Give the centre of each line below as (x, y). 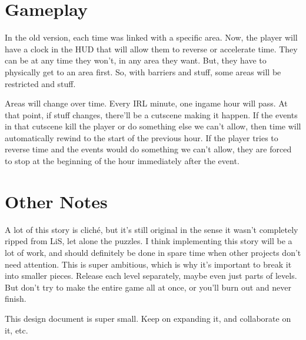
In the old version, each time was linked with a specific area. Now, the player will (151, 37)
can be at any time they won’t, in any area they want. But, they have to (136, 60)
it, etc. (16, 330)
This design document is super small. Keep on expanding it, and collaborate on (148, 318)
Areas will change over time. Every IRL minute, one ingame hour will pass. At (146, 103)
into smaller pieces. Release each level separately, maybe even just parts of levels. (151, 276)
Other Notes (56, 201)
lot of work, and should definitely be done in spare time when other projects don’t (153, 252)
